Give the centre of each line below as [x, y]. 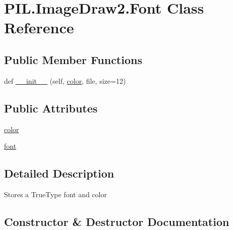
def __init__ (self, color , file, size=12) [65, 80]
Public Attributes [51, 108]
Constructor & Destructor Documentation [117, 221]
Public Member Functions [73, 59]
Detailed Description [59, 173]
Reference [39, 27]
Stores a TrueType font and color [55, 194]
